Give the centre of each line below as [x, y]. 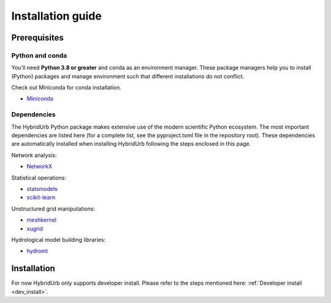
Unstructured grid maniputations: [53, 209]
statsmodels [42, 189]
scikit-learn [41, 197]
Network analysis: [34, 155]
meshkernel [41, 220]
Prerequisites [37, 38]
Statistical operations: [39, 178]
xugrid [35, 228]
